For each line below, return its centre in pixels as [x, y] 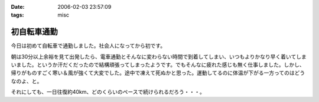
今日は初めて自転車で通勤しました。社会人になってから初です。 [88, 46]
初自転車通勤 [34, 32]
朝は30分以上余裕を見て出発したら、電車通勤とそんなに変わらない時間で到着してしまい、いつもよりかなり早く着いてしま [159, 56]
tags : [17, 15]
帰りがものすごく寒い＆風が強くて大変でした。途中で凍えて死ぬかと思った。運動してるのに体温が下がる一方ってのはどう [158, 73]
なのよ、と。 [27, 81]
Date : [18, 7]
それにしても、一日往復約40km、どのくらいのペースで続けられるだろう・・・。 [108, 92]
